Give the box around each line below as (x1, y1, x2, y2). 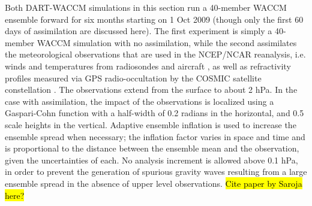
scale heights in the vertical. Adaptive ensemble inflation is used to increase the (5, 118, 296, 131)
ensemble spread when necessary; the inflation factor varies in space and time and (5, 130, 305, 143)
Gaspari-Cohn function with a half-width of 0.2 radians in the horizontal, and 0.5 (5, 107, 304, 119)
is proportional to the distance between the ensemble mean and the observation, (5, 142, 299, 154)
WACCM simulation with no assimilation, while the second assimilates (37, 36, 297, 49)
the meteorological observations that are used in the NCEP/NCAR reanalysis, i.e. (5, 48, 306, 60)
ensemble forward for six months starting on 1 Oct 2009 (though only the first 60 (5, 13, 304, 25)
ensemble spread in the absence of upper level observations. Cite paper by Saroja (5, 177, 302, 189)
